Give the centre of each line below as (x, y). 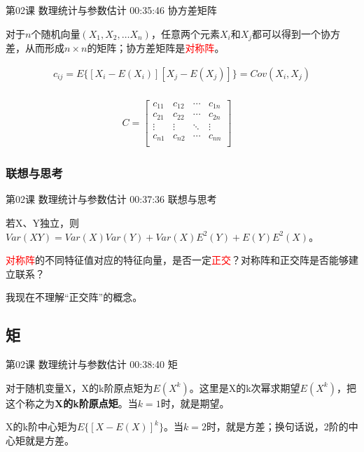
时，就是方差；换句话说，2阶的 (277, 426)
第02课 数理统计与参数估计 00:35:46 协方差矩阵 (111, 10)
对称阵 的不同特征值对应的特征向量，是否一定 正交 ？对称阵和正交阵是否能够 (177, 260)
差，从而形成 (35, 48)
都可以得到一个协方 (296, 33)
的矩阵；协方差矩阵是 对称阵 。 (156, 48)
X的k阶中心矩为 (41, 426)
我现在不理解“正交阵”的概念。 (74, 297)
